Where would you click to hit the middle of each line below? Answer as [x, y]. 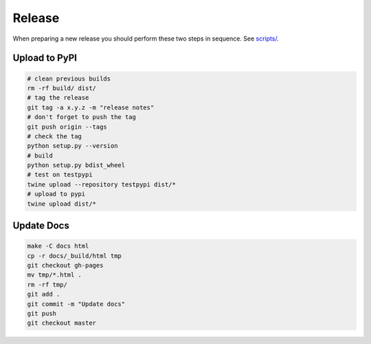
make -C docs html [58, 246]
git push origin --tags [67, 127]
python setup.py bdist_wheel [76, 165]
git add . [44, 294]
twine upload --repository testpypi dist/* [102, 184]
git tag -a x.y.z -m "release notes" [91, 107]
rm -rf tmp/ [47, 284]
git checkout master [61, 323]
